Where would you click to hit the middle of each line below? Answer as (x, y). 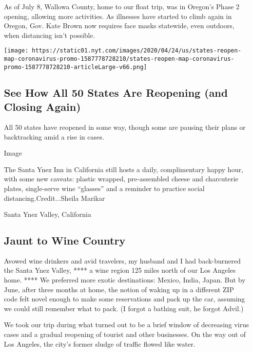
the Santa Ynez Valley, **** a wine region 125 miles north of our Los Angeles (120, 270)
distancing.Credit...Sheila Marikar (55, 198)
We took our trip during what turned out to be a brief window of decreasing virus (126, 325)
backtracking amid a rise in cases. (54, 136)
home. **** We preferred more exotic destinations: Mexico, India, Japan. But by (125, 280)
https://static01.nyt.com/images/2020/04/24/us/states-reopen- (136, 51)
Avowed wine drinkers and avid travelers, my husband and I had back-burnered (122, 260)
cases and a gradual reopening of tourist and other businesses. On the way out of (125, 334)
